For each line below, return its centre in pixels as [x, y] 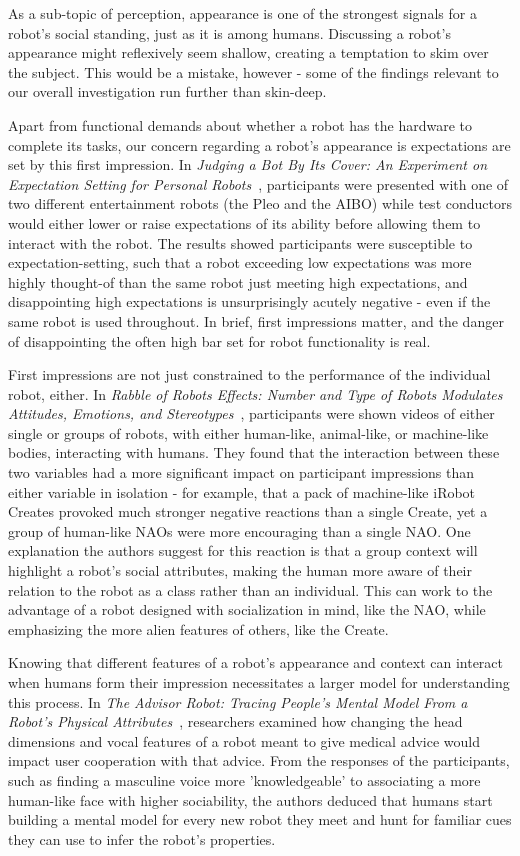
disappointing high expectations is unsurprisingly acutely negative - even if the [249, 301]
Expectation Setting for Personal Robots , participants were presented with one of [258, 183]
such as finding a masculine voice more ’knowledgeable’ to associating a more [244, 779]
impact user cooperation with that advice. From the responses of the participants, [259, 760]
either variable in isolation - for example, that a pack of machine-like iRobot [242, 491]
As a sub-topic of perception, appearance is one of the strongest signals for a [242, 13]
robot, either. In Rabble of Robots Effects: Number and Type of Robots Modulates [255, 393]
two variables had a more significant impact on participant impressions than [241, 472]
